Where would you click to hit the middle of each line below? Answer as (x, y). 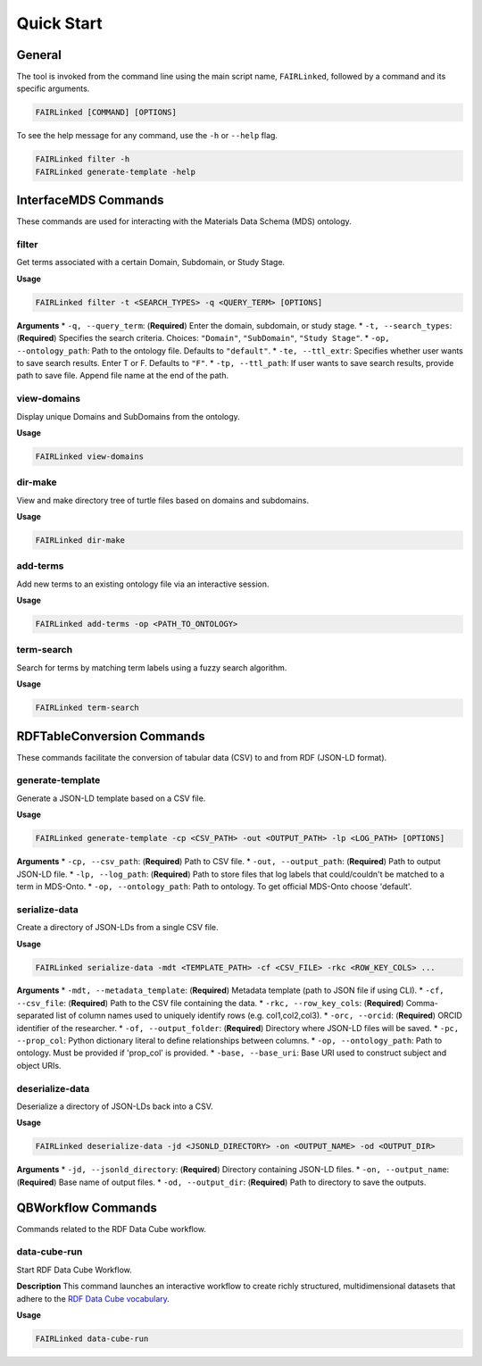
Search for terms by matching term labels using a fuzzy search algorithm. (152, 667)
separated (35, 1016)
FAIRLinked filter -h (83, 159)
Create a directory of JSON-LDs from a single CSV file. (117, 928)
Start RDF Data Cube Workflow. (75, 1270)
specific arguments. (53, 88)
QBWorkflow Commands (87, 1208)
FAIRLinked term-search (87, 708)
